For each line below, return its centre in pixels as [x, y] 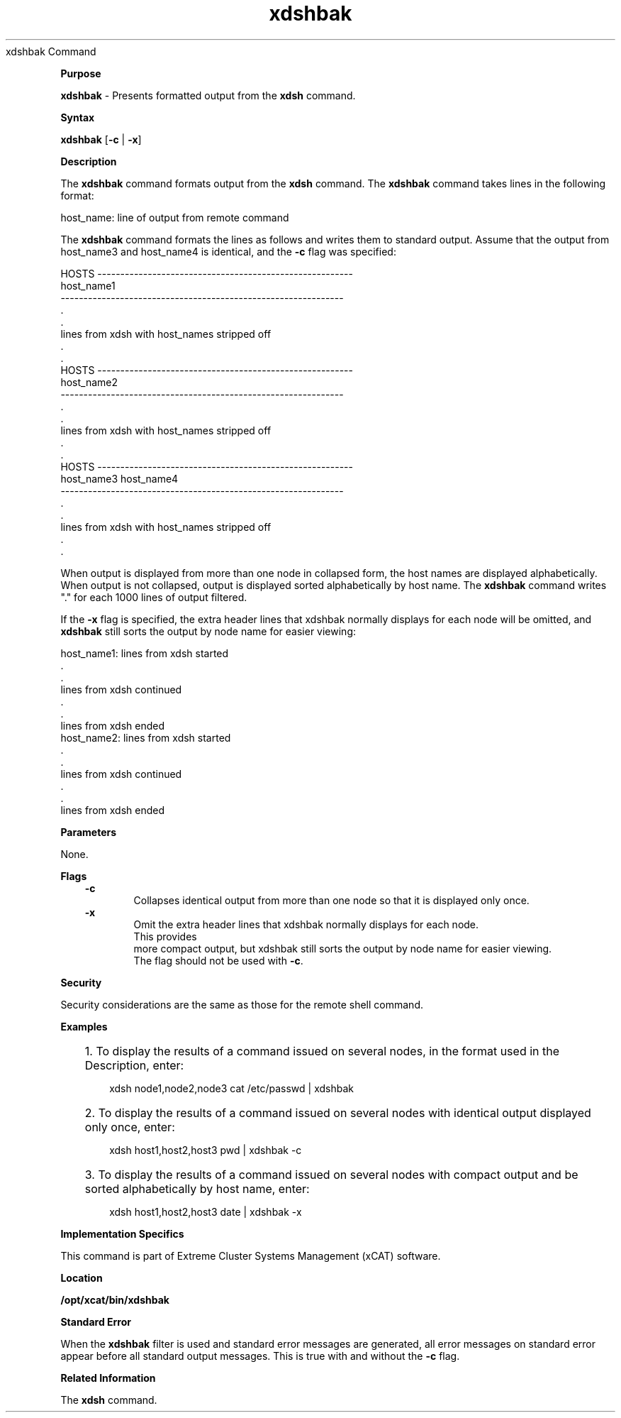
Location [82, 1277]
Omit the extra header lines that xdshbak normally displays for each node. [306, 924]
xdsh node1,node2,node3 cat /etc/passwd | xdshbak [231, 1088]
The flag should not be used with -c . [218, 960]
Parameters [89, 832]
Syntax [78, 117]
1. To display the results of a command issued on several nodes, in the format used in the [322, 1051]
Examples [84, 1026]
